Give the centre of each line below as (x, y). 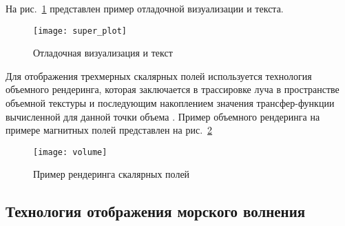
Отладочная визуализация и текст (103, 53)
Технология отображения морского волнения (156, 211)
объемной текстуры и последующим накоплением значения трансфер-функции (170, 103)
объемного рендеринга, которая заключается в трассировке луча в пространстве (172, 89)
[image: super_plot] (80, 31)
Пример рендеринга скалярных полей (112, 174)
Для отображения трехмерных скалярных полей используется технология (159, 75)
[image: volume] (70, 152)
